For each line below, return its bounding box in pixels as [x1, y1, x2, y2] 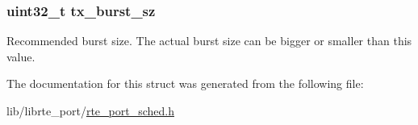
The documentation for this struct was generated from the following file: [6, 75, 364, 92]
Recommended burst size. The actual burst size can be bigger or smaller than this [6, 32, 412, 49]
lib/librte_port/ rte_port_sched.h [6, 102, 174, 119]
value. [6, 48, 36, 65]
